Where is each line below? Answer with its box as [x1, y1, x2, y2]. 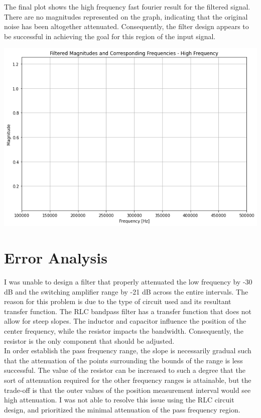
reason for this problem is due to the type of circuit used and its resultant [4, 296, 231, 307]
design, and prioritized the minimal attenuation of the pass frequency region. [4, 404, 240, 414]
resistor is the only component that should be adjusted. [4, 335, 175, 346]
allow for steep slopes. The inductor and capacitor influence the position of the [4, 316, 246, 326]
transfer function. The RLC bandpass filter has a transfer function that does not [4, 306, 252, 316]
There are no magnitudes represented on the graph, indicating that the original [4, 11, 248, 22]
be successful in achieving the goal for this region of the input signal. [4, 31, 216, 41]
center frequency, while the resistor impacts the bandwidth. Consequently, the [4, 325, 243, 336]
